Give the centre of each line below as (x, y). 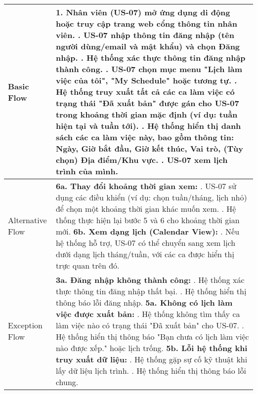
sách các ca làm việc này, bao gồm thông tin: (145, 137)
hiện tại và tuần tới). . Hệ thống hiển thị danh (148, 126)
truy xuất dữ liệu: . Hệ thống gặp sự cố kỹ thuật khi (151, 359)
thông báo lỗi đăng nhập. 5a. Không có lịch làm (144, 302)
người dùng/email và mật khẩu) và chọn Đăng (148, 46)
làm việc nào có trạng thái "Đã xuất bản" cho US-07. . (150, 325)
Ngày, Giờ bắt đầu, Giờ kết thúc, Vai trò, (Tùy (149, 148)
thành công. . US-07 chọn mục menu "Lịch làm (149, 69)
